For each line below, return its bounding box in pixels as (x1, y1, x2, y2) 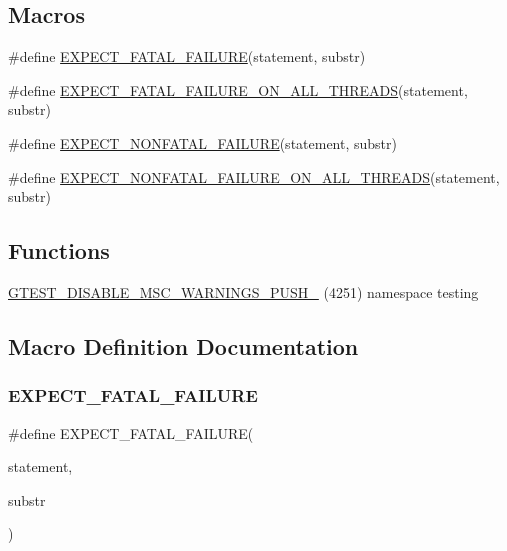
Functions (8, 235, 110, 266)
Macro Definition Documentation (8, 330, 359, 361)
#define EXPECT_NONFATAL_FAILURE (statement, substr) (8, 132, 397, 153)
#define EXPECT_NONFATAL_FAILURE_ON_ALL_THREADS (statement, (8, 166, 500, 187)
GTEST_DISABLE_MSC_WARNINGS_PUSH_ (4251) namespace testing (8, 281, 479, 302)
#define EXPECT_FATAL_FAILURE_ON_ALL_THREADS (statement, (8, 79, 468, 100)
